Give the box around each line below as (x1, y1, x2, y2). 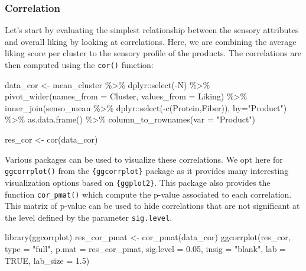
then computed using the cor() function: (5, 59, 154, 70)
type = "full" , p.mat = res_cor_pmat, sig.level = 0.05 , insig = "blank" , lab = (5, 243, 287, 255)
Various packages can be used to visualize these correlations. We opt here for (5, 153, 283, 165)
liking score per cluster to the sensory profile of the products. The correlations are (5, 47, 302, 59)
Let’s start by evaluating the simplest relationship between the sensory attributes (5, 24, 299, 36)
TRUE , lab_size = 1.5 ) (5, 254, 90, 266)
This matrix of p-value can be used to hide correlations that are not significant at (5, 199, 300, 212)
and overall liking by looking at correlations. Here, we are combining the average (5, 35, 297, 47)
